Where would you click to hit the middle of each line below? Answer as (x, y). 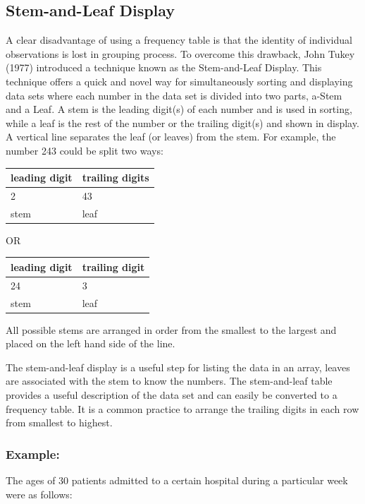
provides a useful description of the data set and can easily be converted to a (172, 395)
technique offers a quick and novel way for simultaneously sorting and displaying (179, 81)
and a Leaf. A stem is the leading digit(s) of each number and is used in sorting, (179, 109)
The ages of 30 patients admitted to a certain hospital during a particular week (177, 480)
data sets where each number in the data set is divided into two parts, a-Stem (174, 95)
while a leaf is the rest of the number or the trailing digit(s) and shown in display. (182, 122)
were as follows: (39, 494)
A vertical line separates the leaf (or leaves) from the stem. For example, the (171, 137)
